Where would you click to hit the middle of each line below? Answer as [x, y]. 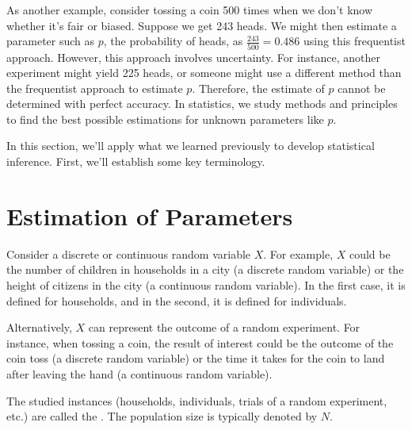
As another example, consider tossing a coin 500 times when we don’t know [190, 10]
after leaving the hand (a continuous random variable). [139, 373]
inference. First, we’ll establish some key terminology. [136, 161]
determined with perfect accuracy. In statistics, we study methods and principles [202, 104]
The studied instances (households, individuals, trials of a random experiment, [197, 400]
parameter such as [51, 41]
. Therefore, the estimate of [258, 88]
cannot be [362, 88]
